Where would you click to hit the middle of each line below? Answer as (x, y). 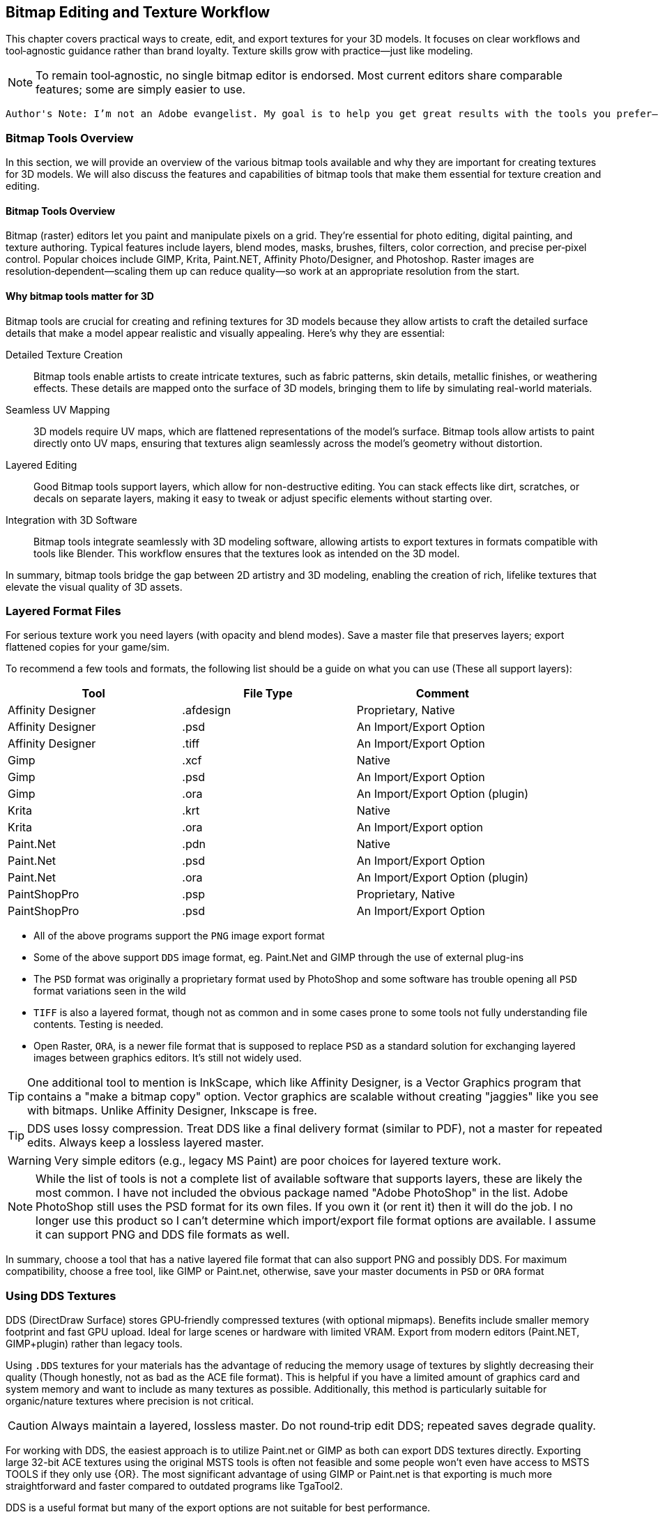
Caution (28, 1426)
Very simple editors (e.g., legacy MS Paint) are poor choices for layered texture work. (277, 1161)
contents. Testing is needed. (99, 1025)
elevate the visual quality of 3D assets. (94, 587)
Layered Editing (41, 464)
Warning (30, 1161)
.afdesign (207, 710)
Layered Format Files (63, 611)
